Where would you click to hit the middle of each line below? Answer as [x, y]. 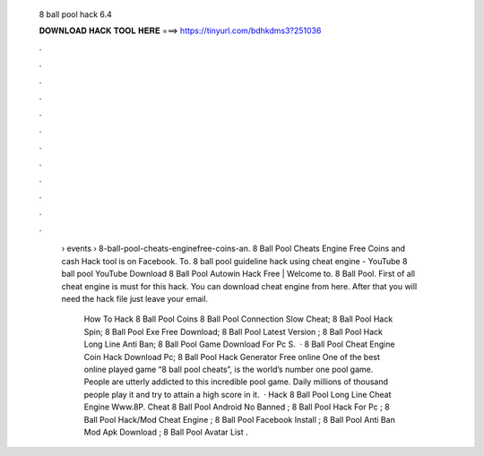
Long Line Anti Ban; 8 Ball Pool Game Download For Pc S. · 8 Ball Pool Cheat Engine [239, 344]
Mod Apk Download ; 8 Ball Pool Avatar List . [166, 432]
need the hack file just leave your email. [135, 299]
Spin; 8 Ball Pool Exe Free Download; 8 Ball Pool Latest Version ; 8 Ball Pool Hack [233, 331]
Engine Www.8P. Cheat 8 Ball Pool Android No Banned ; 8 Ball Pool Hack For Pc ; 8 [237, 407]
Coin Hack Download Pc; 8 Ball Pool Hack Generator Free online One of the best [232, 357]
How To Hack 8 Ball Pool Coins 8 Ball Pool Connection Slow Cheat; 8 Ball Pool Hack [238, 319]
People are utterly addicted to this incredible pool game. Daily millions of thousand [236, 382]
